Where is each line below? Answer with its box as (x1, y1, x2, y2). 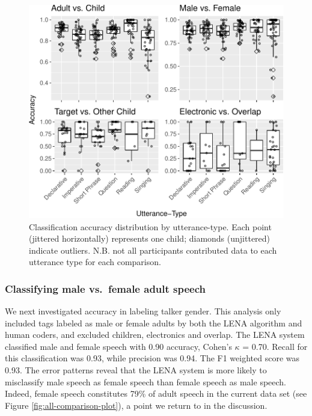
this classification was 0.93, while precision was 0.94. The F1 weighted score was (5, 352, 300, 364)
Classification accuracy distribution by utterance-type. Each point (29, 220, 272, 233)
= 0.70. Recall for (242, 340, 308, 352)
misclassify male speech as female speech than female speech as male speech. (5, 375, 287, 388)
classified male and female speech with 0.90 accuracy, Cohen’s (5, 340, 232, 352)
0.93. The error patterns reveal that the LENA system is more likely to (5, 364, 267, 376)
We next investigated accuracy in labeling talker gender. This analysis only (5, 305, 281, 317)
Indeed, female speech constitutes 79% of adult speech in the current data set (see (5, 387, 307, 400)
